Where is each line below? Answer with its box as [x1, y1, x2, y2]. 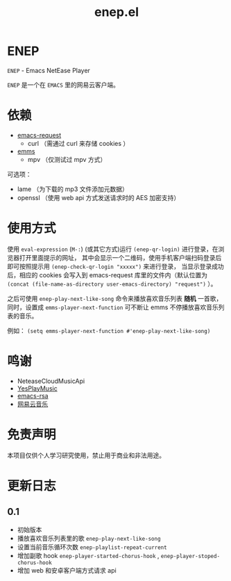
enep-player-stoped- [160, 553, 221, 559]
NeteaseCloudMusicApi [17, 377, 85, 385]
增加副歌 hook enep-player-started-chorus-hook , [17, 551, 160, 559]
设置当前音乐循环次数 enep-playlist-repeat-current [17, 543, 168, 551]
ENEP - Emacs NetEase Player [7, 66, 90, 74]
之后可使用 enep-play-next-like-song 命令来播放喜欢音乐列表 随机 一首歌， [7, 294, 223, 302]
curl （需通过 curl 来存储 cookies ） [27, 139, 130, 147]
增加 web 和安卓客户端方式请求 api [17, 566, 117, 574]
